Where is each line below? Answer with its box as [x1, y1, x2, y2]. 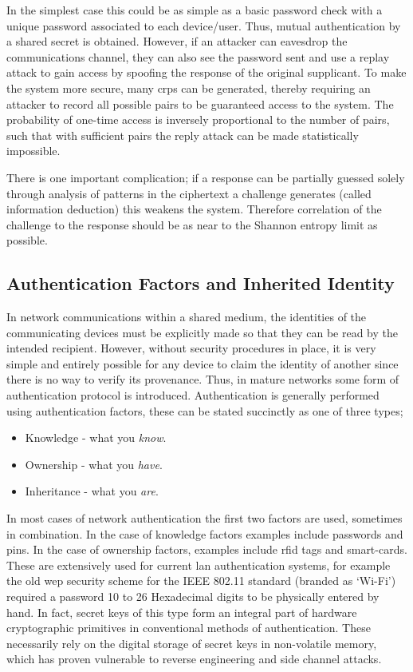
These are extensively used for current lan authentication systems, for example [6, 556, 391, 573]
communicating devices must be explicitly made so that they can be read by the [6, 324, 399, 340]
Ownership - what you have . [25, 455, 163, 472]
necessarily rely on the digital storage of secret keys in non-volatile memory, [6, 634, 377, 651]
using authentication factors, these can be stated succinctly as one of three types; [6, 402, 403, 419]
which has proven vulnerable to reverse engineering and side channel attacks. [6, 650, 382, 667]
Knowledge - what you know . [25, 429, 167, 446]
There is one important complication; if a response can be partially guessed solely [6, 169, 405, 185]
